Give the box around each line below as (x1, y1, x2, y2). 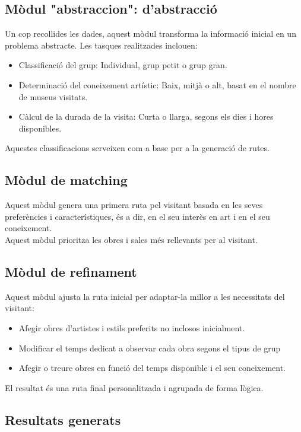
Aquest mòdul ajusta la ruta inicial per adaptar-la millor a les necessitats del (5, 290, 285, 302)
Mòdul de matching (5, 171, 128, 189)
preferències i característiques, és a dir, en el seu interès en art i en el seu (5, 210, 270, 222)
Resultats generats (5, 410, 121, 428)
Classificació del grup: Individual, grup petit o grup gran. (18, 59, 227, 71)
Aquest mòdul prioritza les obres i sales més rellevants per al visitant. (5, 233, 258, 245)
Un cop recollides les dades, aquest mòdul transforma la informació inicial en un (5, 27, 296, 40)
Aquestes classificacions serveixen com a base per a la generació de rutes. (5, 142, 270, 154)
